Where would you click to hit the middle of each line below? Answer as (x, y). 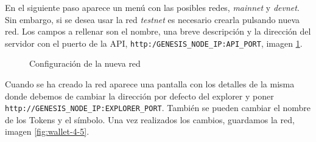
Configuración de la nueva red (85, 63)
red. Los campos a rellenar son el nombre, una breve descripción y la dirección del (158, 31)
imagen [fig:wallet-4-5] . (47, 131)
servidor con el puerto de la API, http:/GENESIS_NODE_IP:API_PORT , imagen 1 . (154, 43)
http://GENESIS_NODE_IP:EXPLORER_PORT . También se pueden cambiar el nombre (158, 108)
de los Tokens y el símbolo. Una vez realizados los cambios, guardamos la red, (150, 119)
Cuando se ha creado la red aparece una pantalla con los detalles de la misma (150, 84)
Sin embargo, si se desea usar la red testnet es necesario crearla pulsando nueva (153, 19)
